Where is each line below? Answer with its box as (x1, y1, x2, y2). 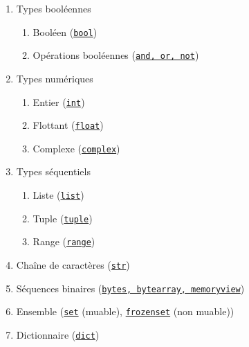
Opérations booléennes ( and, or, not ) (33, 48, 199, 62)
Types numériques (16, 71, 93, 85)
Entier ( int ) (33, 94, 85, 109)
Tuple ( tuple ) (33, 211, 93, 225)
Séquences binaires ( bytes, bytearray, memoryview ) (16, 281, 245, 295)
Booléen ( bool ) (33, 24, 98, 39)
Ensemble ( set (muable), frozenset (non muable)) (16, 304, 234, 319)
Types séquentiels (16, 164, 91, 179)
